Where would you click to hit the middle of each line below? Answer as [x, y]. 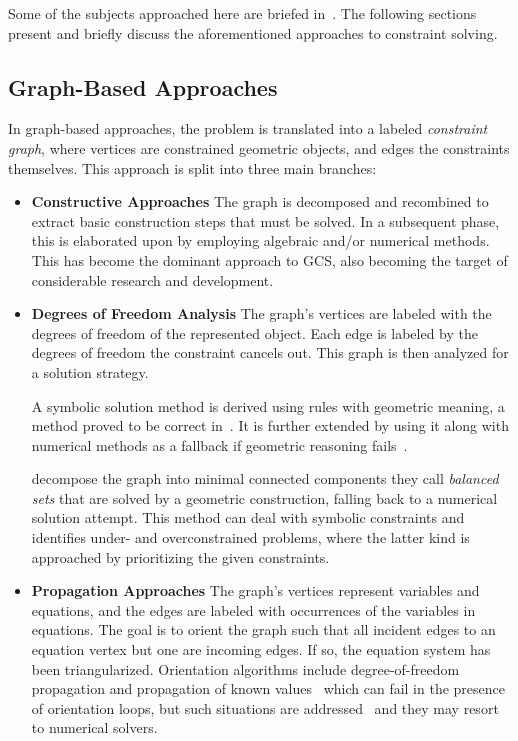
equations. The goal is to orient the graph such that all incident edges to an [263, 629]
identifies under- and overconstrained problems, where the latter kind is [250, 537]
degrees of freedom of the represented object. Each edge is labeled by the [255, 332]
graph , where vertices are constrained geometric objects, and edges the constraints [259, 147]
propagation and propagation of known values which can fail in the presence [268, 688]
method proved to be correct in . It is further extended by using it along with [270, 425]
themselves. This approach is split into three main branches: [192, 167]
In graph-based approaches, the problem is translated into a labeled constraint [248, 128]
